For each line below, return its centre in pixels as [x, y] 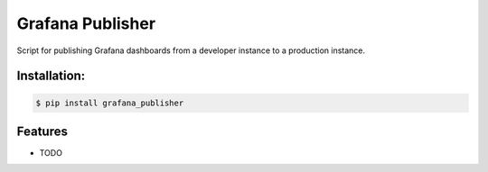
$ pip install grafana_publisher [110, 103]
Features [42, 131]
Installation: [51, 76]
